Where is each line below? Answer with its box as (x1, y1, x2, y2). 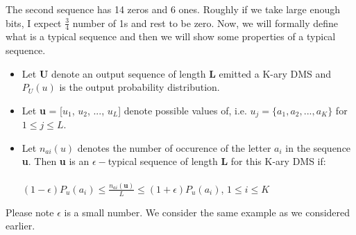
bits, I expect (6, 15, 62, 30)
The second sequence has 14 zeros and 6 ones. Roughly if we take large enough (6, 2, 341, 16)
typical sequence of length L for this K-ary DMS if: (108, 154, 326, 168)
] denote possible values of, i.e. (118, 103, 247, 117)
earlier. (6, 218, 35, 233)
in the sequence (285, 140, 351, 155)
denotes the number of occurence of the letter (77, 140, 271, 155)
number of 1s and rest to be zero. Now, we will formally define (72, 15, 338, 30)
